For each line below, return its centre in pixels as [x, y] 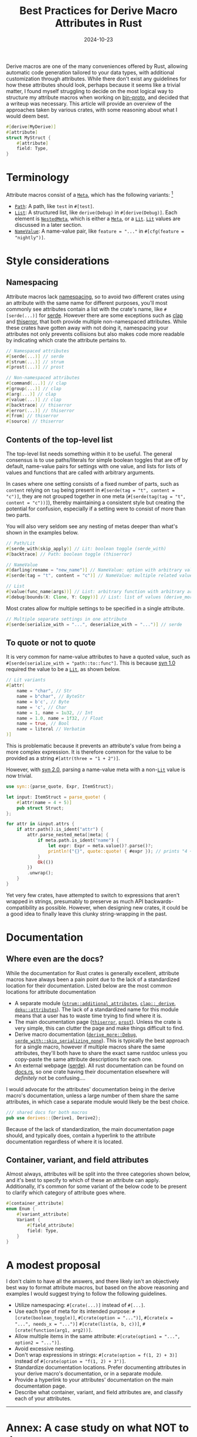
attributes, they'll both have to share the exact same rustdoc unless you [101, 1053]
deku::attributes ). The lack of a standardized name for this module [96, 1009]
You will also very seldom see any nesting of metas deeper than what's [92, 526]
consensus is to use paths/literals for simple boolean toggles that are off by [97, 460]
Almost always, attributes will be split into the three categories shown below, [98, 1174]
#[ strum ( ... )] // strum [35, 362]
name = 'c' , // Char [42, 707]
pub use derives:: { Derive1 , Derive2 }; [53, 1118]
